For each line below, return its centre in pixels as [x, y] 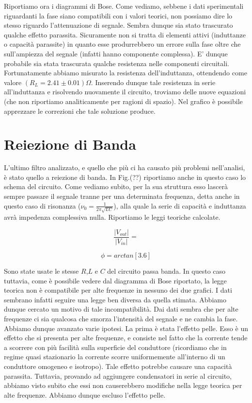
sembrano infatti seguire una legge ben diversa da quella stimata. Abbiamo [115, 299]
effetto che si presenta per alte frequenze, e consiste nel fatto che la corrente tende [126, 338]
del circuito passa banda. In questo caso [166, 271]
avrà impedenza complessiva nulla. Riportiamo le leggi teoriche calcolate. [112, 217]
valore [13, 82]
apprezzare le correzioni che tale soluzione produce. [80, 111]
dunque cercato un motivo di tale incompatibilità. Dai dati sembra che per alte [121, 309]
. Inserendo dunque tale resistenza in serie [153, 82]
